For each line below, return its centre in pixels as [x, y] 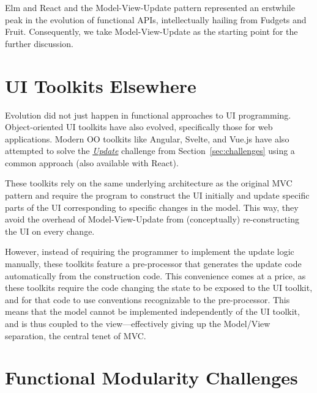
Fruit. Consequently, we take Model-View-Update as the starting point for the [151, 31]
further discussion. [39, 43]
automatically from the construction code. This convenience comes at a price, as [155, 275]
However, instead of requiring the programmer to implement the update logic [150, 252]
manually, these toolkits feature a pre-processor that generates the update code [153, 264]
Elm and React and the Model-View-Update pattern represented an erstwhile [150, 7]
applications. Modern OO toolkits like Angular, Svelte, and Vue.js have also [147, 138]
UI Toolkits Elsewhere [101, 85]
